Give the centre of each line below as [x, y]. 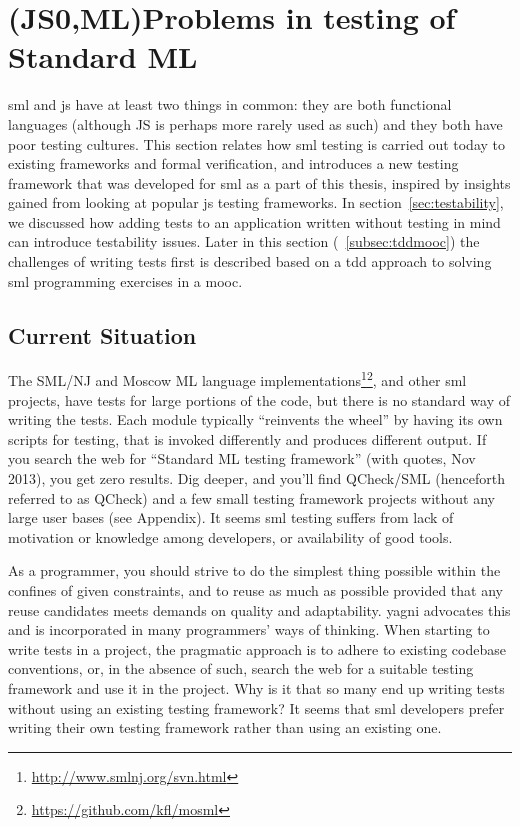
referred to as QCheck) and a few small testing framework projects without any [252, 497]
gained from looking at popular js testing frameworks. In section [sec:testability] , [256, 202]
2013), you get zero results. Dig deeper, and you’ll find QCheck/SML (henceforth [256, 478]
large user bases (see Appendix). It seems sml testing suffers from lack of [231, 517]
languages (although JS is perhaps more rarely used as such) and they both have [255, 123]
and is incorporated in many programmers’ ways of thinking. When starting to [249, 629]
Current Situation [102, 334]
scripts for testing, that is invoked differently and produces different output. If [247, 438]
